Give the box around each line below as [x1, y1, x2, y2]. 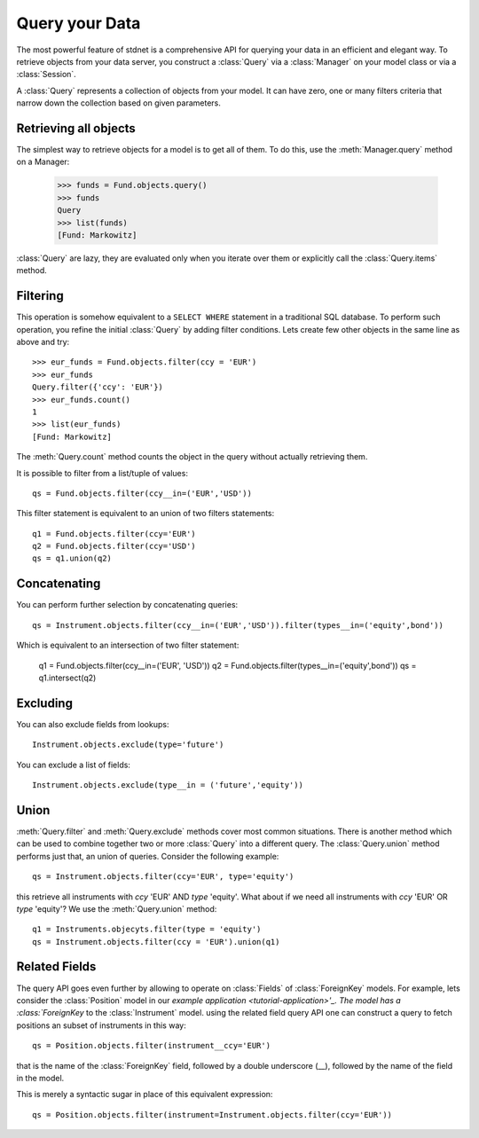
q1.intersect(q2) [38, 672, 97, 683]
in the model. [16, 1072, 65, 1083]
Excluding [16, 695, 73, 710]
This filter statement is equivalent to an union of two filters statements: [16, 508, 275, 519]
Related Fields [16, 959, 97, 975]
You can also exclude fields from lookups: [16, 718, 169, 729]
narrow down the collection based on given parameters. [16, 98, 222, 108]
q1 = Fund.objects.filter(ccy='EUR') [32, 529, 197, 538]
